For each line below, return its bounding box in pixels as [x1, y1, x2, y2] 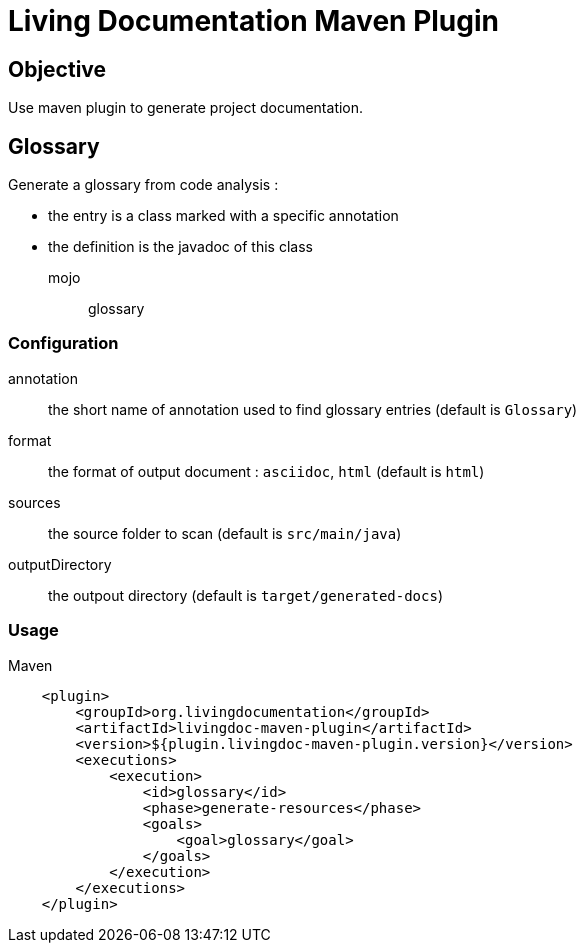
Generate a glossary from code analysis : [8, 176, 279, 194]
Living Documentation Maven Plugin [8, 4, 499, 38]
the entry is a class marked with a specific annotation [48, 207, 399, 225]
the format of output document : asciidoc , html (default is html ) [48, 462, 485, 480]
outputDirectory [8, 555, 112, 573]
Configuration [8, 333, 119, 354]
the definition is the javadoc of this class [48, 238, 313, 256]
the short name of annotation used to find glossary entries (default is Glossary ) [48, 400, 578, 418]
